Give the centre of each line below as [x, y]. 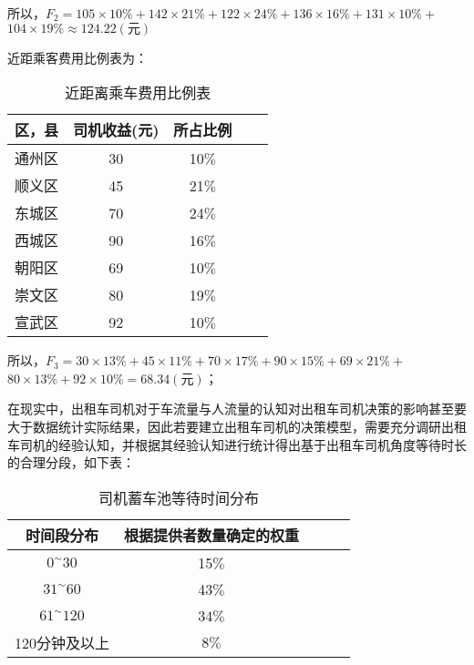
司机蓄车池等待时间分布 [179, 497]
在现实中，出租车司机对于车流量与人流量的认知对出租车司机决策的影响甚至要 [237, 409]
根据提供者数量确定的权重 [212, 535]
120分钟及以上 [62, 642]
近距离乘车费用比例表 [138, 93]
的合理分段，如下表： [71, 462]
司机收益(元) [116, 130]
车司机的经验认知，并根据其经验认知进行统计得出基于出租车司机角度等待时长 [237, 444]
